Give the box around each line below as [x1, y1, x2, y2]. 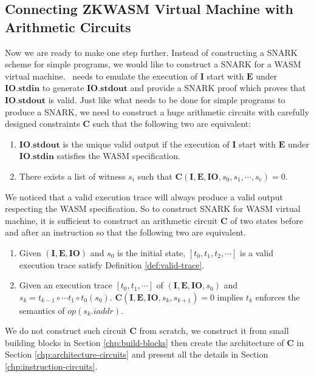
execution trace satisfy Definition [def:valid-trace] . [19, 258, 205, 271]
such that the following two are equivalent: [92, 117, 251, 130]
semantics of [19, 304, 65, 316]
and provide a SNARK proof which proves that [130, 81, 306, 94]
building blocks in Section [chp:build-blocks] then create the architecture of [5, 336, 284, 348]
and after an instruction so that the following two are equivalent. [5, 226, 246, 239]
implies [217, 290, 244, 303]
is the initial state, [117, 246, 186, 259]
